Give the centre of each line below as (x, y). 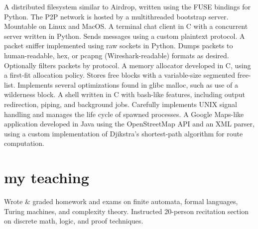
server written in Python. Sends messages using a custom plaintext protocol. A (125, 36)
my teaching (47, 177)
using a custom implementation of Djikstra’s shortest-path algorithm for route (124, 133)
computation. (24, 143)
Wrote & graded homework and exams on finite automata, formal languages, (121, 201)
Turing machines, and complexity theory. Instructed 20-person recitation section (126, 211)
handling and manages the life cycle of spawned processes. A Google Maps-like (124, 114)
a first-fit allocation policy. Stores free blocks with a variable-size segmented (120, 75)
